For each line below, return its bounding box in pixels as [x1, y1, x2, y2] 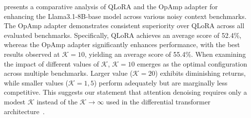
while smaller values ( [4, 77, 69, 87]
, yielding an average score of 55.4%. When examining [84, 49, 246, 59]
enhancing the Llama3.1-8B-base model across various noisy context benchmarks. [4, 11, 247, 21]
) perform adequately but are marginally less [94, 77, 228, 87]
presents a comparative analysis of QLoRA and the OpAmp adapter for [4, 1, 218, 11]
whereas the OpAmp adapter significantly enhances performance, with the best [4, 39, 240, 50]
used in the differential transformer [106, 96, 211, 106]
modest [4, 96, 26, 106]
